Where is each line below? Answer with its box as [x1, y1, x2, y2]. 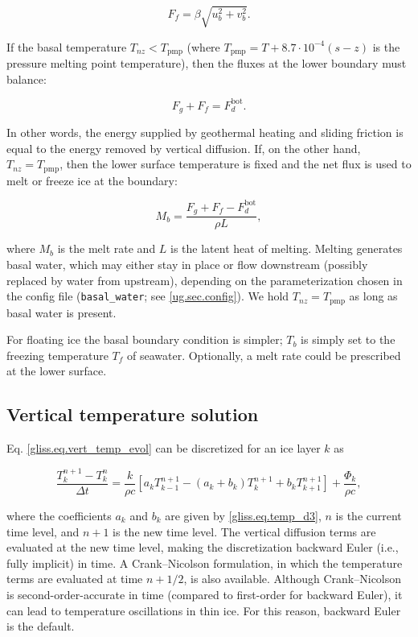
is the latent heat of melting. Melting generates [170, 240, 403, 257]
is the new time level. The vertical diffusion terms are [113, 523, 376, 540]
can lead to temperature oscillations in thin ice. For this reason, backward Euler [6, 602, 401, 618]
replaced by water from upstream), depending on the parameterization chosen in [6, 271, 403, 288]
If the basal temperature [6, 38, 127, 55]
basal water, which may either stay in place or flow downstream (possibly [6, 255, 368, 272]
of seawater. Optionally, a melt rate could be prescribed [127, 346, 401, 363]
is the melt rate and [57, 240, 156, 257]
